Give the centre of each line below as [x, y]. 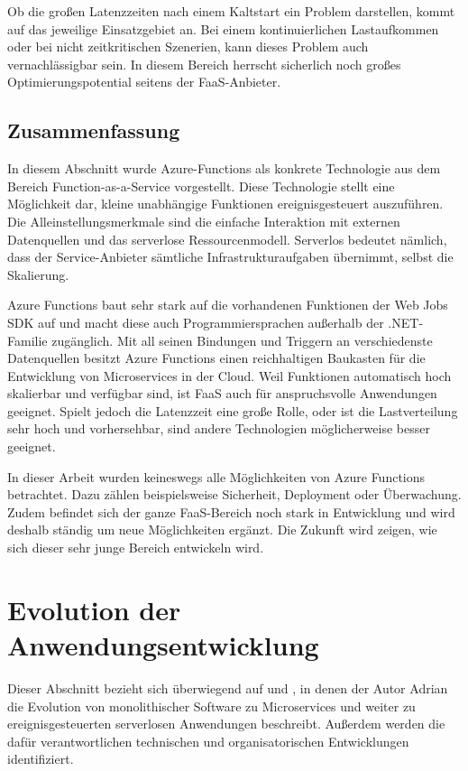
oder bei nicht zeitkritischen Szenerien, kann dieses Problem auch [188, 46]
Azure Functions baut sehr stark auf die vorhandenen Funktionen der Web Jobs [228, 305]
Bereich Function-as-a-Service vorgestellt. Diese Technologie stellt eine [201, 186]
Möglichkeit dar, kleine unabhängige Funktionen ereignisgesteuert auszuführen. [225, 204]
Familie [28, 340]
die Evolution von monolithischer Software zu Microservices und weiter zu [211, 706]
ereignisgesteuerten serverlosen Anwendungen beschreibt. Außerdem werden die [226, 724]
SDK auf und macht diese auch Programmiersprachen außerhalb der [196, 322]
